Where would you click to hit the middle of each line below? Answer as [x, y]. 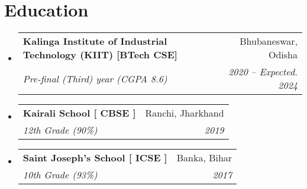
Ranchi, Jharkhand [185, 113]
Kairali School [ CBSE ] [79, 113]
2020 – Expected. [263, 72]
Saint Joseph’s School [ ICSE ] [95, 158]
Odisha [283, 55]
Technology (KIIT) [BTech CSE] [100, 55]
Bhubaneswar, [269, 41]
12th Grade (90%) [60, 130]
